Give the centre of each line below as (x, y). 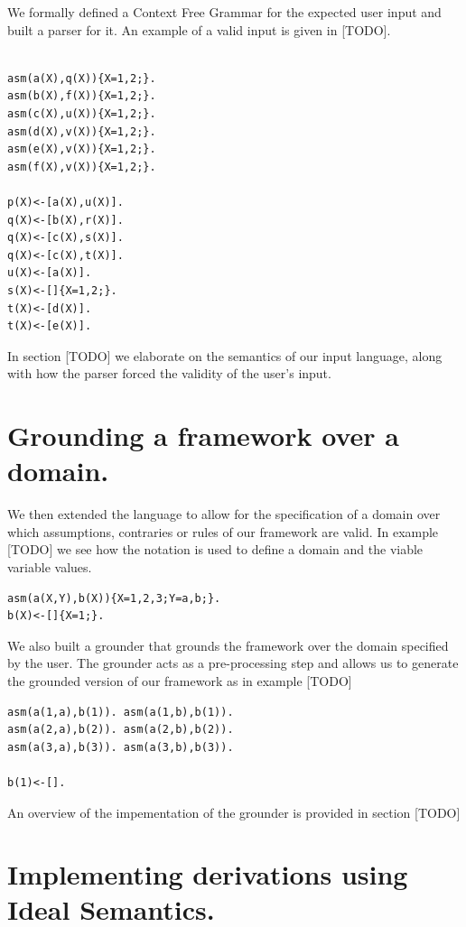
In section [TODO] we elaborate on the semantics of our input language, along (225, 355)
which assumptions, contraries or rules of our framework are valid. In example (223, 531)
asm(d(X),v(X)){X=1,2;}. (82, 131)
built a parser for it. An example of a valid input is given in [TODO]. (199, 29)
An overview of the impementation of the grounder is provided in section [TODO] (234, 812)
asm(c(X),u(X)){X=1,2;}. (82, 113)
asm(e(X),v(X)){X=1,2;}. (82, 149)
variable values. (50, 566)
